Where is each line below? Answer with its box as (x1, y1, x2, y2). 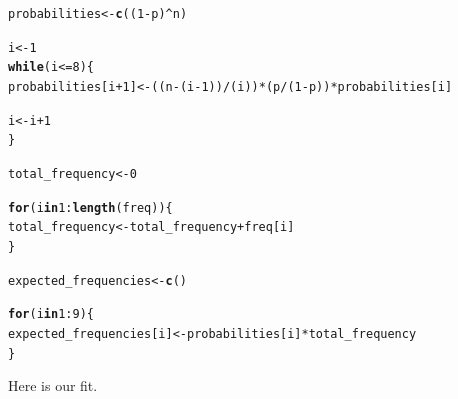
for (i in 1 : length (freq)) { (8, 200, 173, 215)
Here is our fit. (8, 375, 98, 396)
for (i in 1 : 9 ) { (8, 307, 94, 322)
